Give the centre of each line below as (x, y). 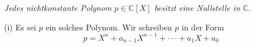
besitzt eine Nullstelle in (197, 7)
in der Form (203, 27)
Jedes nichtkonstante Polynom (58, 7)
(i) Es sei (20, 27)
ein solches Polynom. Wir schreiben (109, 27)
